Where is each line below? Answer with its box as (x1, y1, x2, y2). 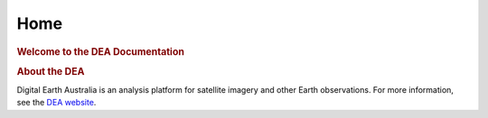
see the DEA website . (16, 97, 97, 108)
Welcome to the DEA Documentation (16, 45, 185, 58)
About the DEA (16, 65, 85, 77)
